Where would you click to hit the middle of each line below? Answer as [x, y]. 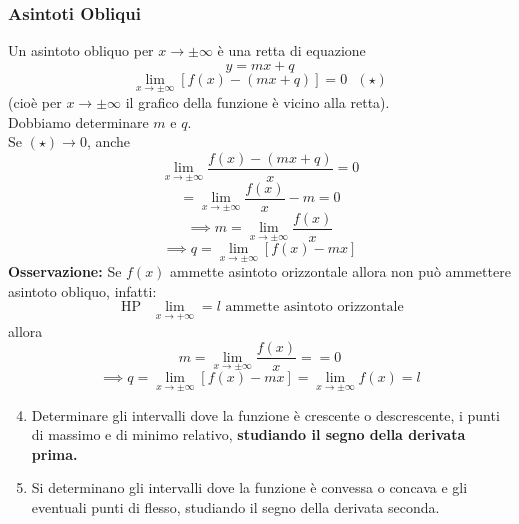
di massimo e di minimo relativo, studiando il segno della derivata [248, 434]
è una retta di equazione [291, 50]
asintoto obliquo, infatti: [82, 290]
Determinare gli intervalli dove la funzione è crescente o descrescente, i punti [265, 414]
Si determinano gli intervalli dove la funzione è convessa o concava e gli [249, 487]
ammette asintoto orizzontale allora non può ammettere [340, 271]
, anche [108, 141]
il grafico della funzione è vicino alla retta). [257, 102]
